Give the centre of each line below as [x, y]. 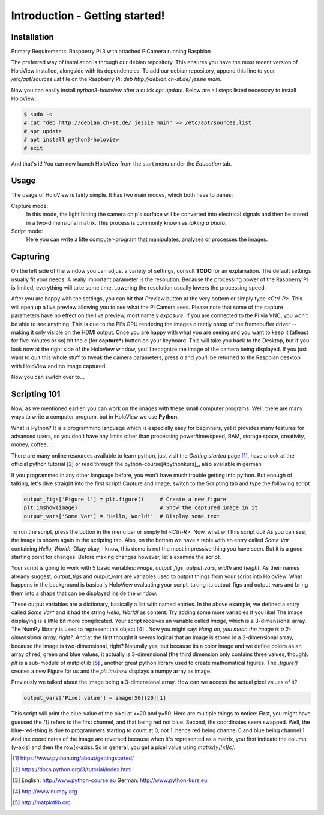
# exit [33, 148]
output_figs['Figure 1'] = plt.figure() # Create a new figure [125, 500]
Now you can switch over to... [48, 377]
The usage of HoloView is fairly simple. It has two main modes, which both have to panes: [122, 195]
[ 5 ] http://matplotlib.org [42, 802]
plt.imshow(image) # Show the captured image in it [141, 508]
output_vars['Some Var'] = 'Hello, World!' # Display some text [122, 516]
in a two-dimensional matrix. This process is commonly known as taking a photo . [126, 222]
